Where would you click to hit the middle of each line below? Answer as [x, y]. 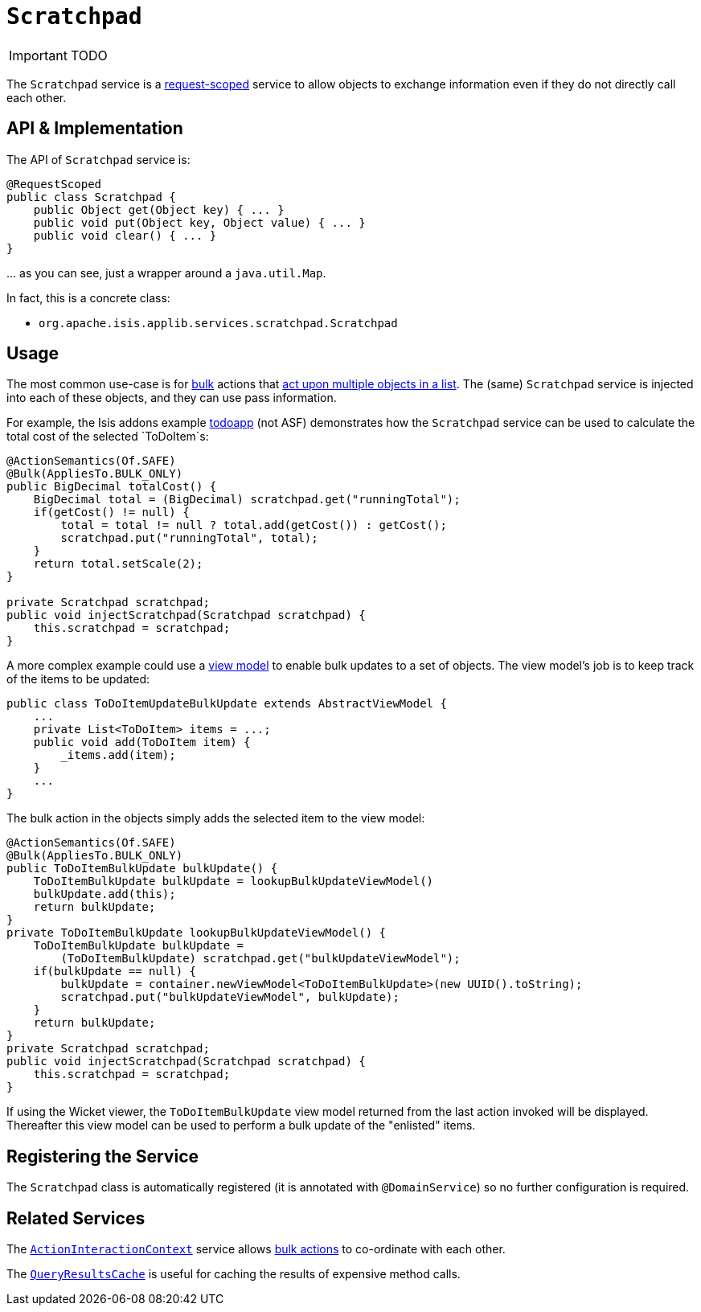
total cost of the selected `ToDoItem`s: [108, 437]
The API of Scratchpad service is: [98, 159]
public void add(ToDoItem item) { [142, 742]
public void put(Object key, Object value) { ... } [199, 222]
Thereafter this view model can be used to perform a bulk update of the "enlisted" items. [241, 1125]
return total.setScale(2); [118, 564]
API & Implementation [95, 129]
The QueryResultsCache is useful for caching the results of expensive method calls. [234, 1274]
